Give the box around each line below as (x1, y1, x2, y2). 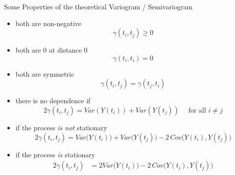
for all (188, 107, 206, 114)
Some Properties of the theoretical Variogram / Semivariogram (4, 1, 193, 11)
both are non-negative (15, 18, 82, 28)
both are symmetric (15, 68, 74, 79)
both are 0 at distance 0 (15, 45, 88, 55)
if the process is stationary (15, 149, 95, 159)
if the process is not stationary (15, 122, 107, 132)
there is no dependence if (15, 95, 91, 106)
